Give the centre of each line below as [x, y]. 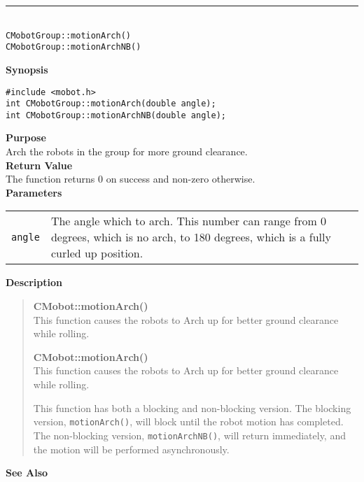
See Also [27, 473]
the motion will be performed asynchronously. [131, 449]
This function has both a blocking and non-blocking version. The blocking [192, 407]
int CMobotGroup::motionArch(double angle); [111, 104]
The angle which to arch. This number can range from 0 [189, 221]
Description [34, 282]
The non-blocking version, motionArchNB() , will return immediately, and [189, 435]
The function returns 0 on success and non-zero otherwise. [131, 179]
